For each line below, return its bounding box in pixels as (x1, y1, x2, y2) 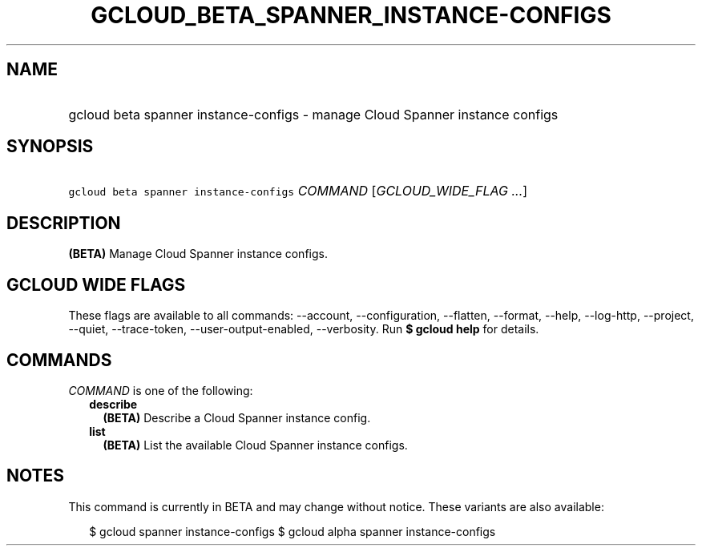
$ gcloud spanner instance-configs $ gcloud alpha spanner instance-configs (89, 524, 496, 538)
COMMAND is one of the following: (68, 383, 253, 397)
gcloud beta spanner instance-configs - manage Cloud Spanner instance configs (68, 106, 559, 123)
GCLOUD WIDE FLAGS (6, 274, 186, 295)
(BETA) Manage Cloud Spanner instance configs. (68, 247, 328, 261)
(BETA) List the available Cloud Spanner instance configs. (103, 437, 408, 452)
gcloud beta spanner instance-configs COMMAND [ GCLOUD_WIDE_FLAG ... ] (68, 183, 528, 199)
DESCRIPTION (6, 212, 121, 233)
